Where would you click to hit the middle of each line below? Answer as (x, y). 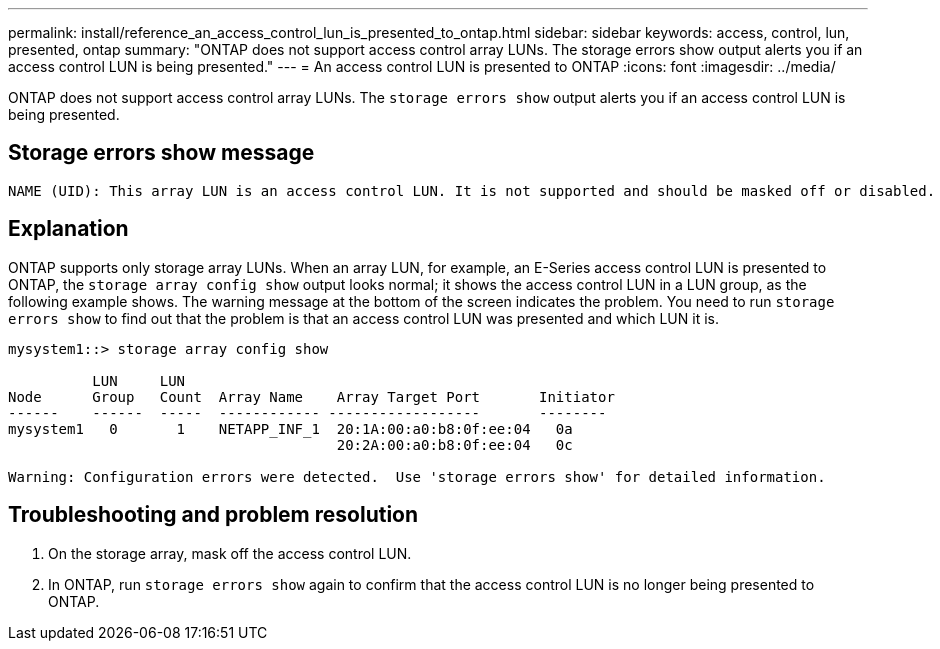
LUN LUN (139, 380)
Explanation (68, 229)
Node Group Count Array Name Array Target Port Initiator (311, 396)
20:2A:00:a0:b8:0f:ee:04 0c (454, 444)
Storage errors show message (161, 153)
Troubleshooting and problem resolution (213, 515)
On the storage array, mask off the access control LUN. (230, 553)
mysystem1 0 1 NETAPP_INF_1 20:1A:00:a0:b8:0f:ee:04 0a (290, 428)
